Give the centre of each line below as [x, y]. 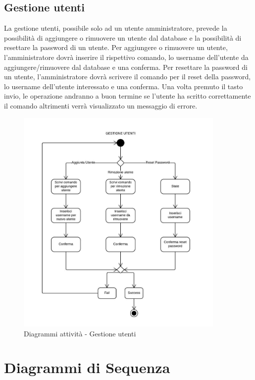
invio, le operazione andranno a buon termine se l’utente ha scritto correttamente [127, 96]
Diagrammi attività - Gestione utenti [80, 333]
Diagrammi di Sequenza [87, 367]
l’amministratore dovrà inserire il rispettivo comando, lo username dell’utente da [126, 57]
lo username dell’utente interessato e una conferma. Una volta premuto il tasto [124, 86]
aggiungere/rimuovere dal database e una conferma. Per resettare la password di [126, 67]
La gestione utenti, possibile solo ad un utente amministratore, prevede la [116, 28]
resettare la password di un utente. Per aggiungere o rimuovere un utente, [116, 47]
